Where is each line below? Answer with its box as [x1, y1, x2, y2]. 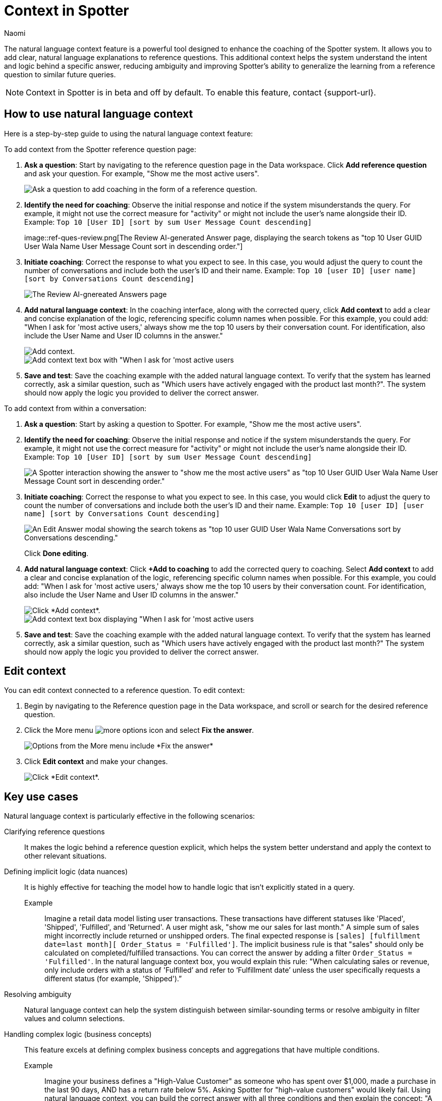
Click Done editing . [24, 548, 89, 558]
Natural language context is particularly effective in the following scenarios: [4, 812, 255, 821]
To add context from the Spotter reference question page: [4, 144, 196, 154]
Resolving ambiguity [4, 990, 72, 999]
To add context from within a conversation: [4, 404, 146, 413]
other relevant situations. [24, 852, 107, 861]
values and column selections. [24, 1014, 125, 1023]
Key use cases [4, 790, 79, 803]
